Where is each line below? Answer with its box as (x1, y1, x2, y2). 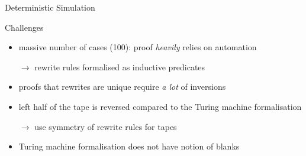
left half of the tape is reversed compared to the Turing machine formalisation (18, 100, 302, 112)
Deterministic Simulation (5, 1, 95, 13)
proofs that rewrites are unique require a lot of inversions (18, 80, 226, 93)
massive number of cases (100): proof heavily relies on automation (18, 41, 257, 53)
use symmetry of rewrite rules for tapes (34, 120, 177, 132)
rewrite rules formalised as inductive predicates (34, 60, 205, 73)
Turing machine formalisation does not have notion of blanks (18, 140, 240, 152)
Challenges (5, 21, 44, 33)
